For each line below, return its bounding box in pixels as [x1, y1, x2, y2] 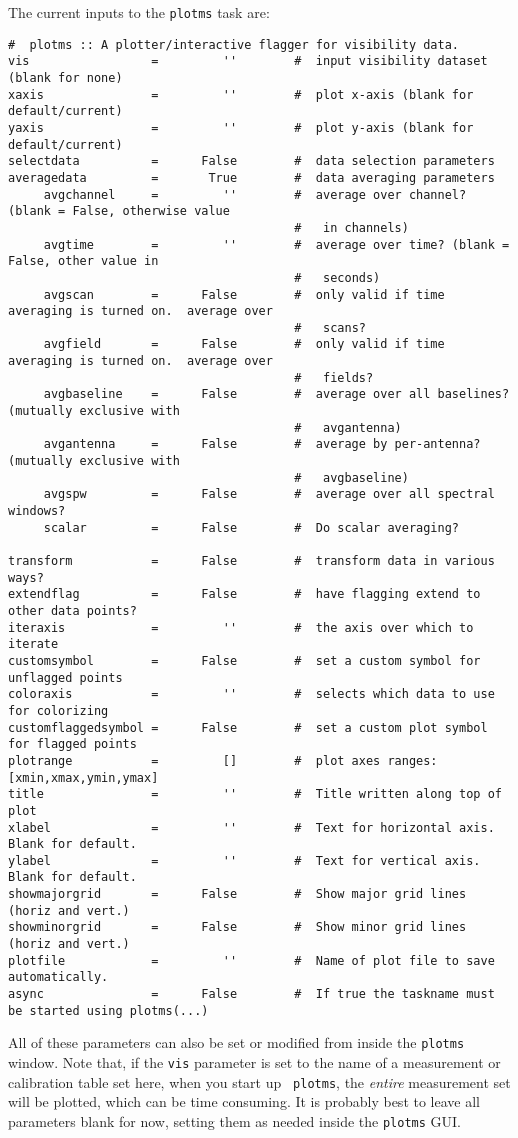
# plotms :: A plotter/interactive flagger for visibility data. [8, 37, 460, 52]
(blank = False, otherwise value [8, 204, 230, 219]
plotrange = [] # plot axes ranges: [8, 753, 438, 768]
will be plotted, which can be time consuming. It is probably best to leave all [8, 1091, 480, 1112]
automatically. [8, 970, 109, 985]
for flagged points [8, 737, 137, 752]
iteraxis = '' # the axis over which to [8, 620, 474, 635]
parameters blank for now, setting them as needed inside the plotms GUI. [8, 1110, 461, 1131]
